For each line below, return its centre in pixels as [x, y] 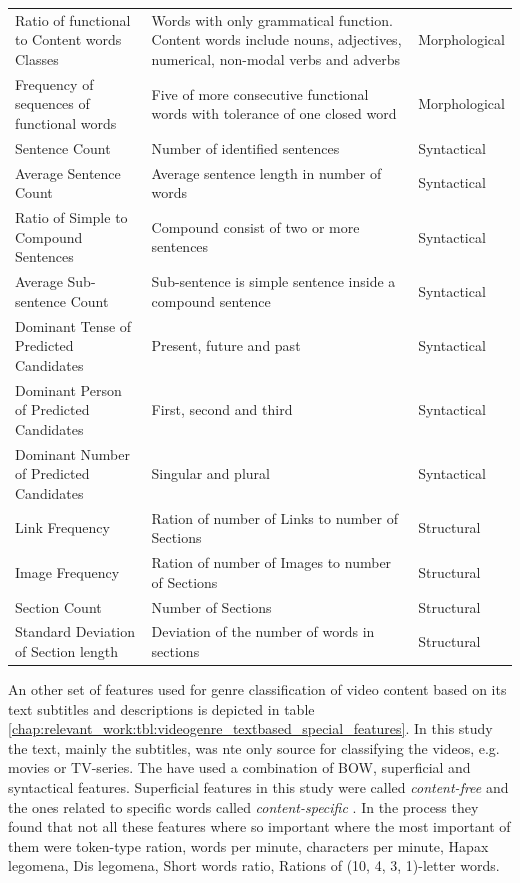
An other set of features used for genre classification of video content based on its [257, 689]
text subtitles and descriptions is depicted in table [161, 708]
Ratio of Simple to [71, 217]
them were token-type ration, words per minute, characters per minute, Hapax [248, 845]
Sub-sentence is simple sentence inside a [273, 281]
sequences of [52, 103]
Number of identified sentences [245, 147]
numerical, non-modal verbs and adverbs [275, 58]
